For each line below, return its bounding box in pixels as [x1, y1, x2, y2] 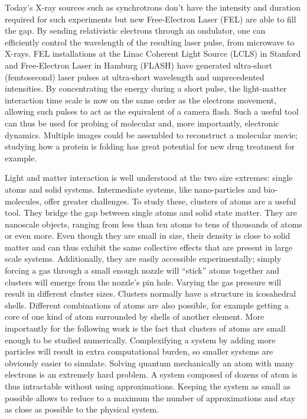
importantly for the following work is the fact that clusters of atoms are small [5, 322, 286, 334]
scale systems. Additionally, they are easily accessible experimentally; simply [5, 252, 282, 265]
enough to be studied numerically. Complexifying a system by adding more [5, 333, 276, 346]
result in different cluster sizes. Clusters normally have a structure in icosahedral [5, 287, 296, 300]
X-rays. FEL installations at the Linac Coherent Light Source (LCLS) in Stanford [5, 47, 301, 60]
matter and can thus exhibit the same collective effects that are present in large [5, 241, 293, 253]
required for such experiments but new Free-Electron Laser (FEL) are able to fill [5, 12, 296, 25]
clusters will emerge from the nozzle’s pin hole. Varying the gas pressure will [5, 275, 282, 288]
